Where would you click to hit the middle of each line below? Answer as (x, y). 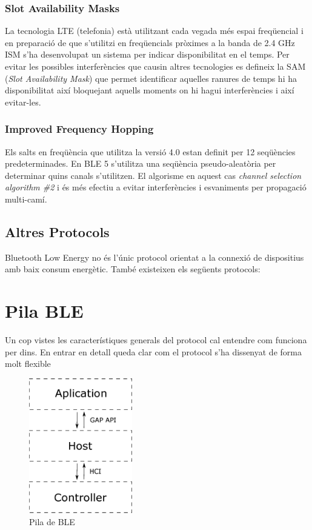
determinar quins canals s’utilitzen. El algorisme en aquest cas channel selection (153, 175)
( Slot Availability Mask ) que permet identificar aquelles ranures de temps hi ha (151, 78)
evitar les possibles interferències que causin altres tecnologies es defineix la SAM (155, 66)
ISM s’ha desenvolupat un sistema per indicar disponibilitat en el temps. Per (147, 54)
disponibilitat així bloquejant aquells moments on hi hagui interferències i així (150, 90)
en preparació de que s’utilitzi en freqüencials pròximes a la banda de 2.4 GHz (150, 42)
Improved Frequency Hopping (79, 129)
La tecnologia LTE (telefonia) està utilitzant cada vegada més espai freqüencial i (154, 31)
